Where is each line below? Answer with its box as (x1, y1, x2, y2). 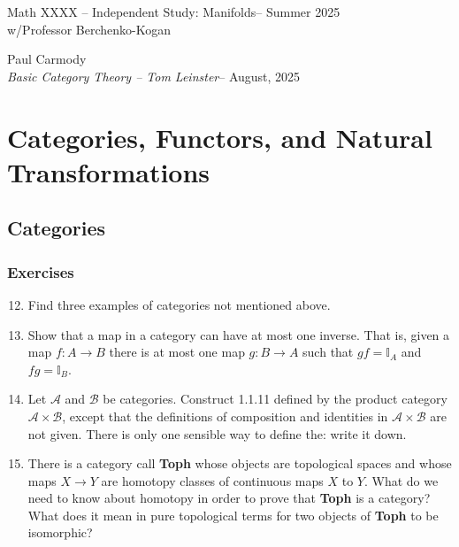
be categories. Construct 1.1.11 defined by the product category (103, 389, 448, 408)
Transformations (7, 153, 210, 189)
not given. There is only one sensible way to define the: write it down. (27, 424, 407, 443)
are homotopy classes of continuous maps (101, 471, 324, 489)
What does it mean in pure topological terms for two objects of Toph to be (27, 505, 439, 524)
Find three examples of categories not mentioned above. (27, 295, 331, 313)
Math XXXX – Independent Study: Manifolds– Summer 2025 (7, 3, 340, 20)
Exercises (7, 260, 74, 282)
